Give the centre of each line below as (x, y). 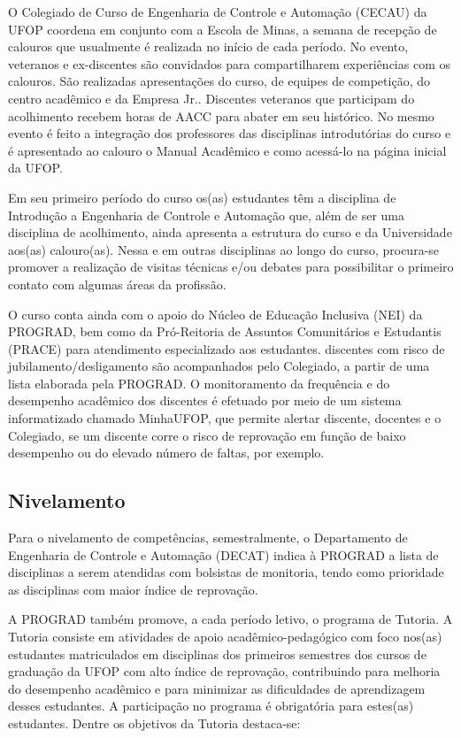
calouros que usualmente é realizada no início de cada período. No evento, (208, 46)
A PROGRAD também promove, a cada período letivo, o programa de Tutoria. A (230, 619)
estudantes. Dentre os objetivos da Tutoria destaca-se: (154, 723)
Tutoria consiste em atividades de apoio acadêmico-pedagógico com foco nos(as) (225, 637)
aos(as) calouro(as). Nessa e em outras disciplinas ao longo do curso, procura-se (224, 249)
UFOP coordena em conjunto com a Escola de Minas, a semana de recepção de (223, 29)
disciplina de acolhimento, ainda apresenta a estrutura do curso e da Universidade (230, 232)
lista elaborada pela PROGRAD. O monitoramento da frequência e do (199, 383)
